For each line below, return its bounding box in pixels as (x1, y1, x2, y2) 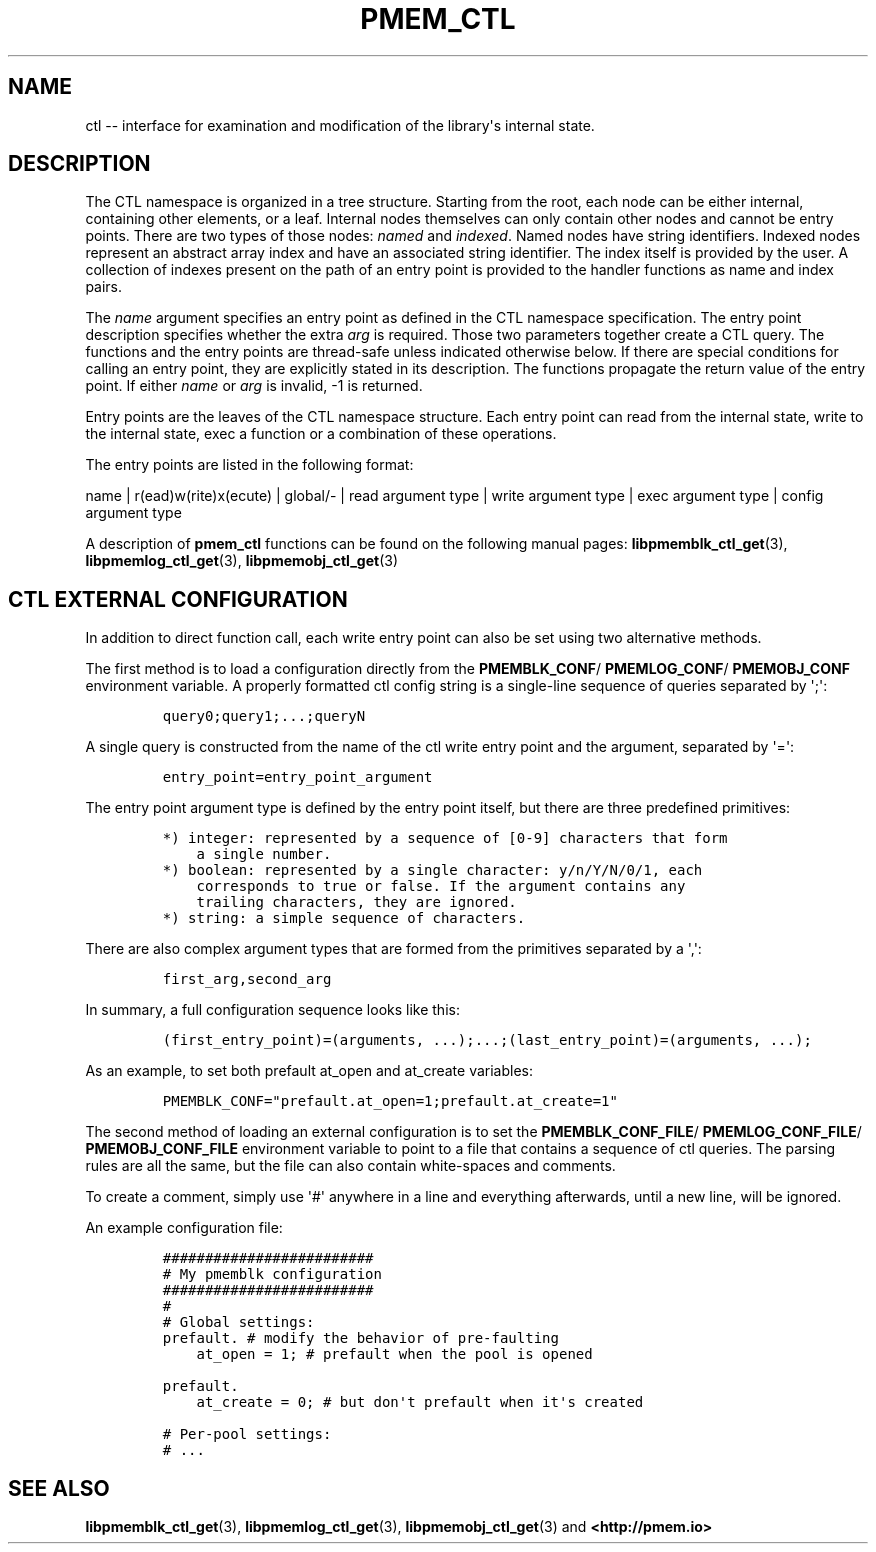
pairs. (85, 278, 123, 296)
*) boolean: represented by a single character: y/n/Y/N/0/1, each (162, 862, 703, 879)
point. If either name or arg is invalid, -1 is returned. (85, 377, 423, 395)
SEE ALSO (8, 1475, 110, 1501)
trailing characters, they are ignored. (196, 894, 517, 911)
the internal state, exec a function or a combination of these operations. (85, 425, 557, 443)
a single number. (196, 846, 332, 863)
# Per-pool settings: (162, 1426, 332, 1443)
